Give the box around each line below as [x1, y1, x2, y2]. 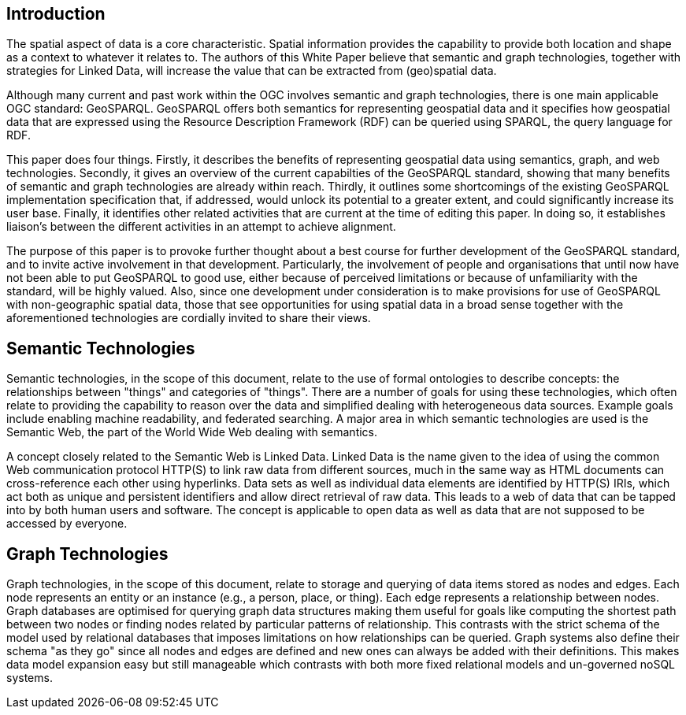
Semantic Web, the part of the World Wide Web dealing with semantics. [6, 425, 378, 439]
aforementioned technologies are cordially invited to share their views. [6, 311, 371, 325]
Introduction [6, 4, 106, 24]
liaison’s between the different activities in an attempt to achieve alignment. [6, 220, 396, 234]
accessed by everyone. [6, 517, 128, 531]
